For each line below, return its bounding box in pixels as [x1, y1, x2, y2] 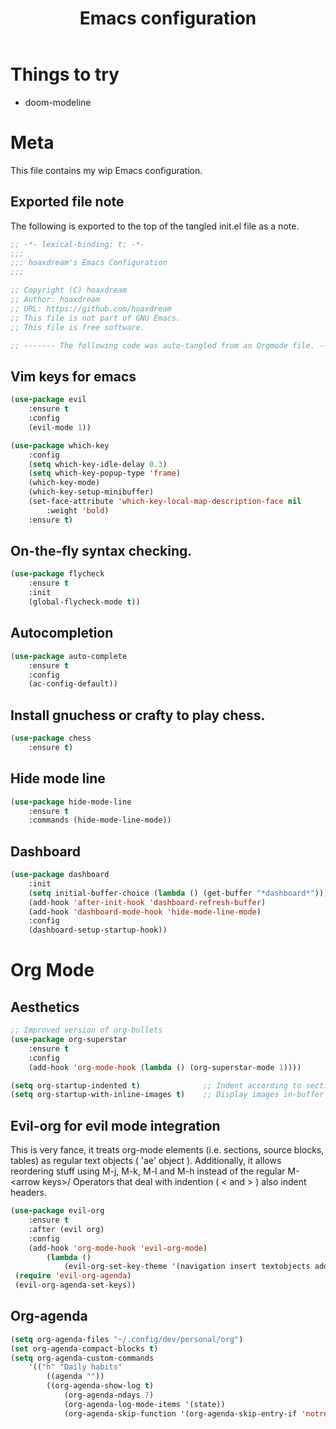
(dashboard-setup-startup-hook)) [28, 925, 168, 936]
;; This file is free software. [10, 322, 145, 332]
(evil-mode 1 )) [28, 422, 92, 432]
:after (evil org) [28, 1224, 105, 1234]
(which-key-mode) [28, 478, 101, 488]
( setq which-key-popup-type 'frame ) [28, 468, 182, 479]
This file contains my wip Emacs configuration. [10, 164, 203, 176]
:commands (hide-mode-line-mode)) [28, 815, 172, 826]
